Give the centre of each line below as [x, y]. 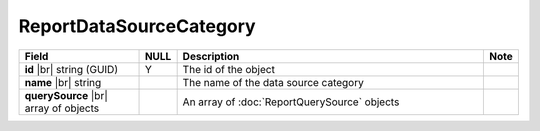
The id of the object [228, 69]
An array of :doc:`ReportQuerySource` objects [291, 102]
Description [211, 56]
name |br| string [63, 82]
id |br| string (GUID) [71, 69]
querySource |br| [66, 95]
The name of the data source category [273, 82]
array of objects [62, 108]
